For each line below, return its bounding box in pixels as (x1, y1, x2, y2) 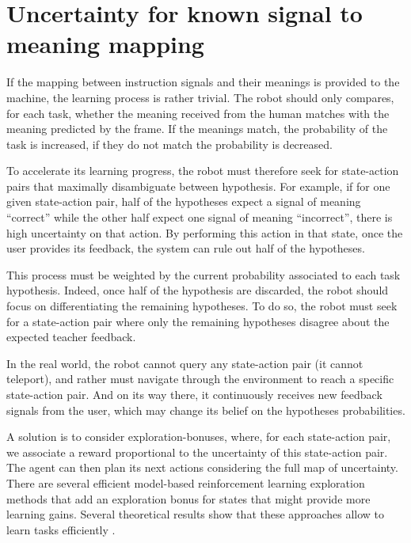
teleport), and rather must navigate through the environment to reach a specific (6, 370, 394, 387)
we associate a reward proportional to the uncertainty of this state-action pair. (6, 443, 388, 460)
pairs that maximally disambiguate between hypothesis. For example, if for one (6, 177, 390, 194)
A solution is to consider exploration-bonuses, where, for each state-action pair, (6, 428, 391, 445)
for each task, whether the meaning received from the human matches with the (6, 104, 390, 121)
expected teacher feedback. (6, 328, 136, 345)
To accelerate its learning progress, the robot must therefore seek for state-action (6, 162, 399, 179)
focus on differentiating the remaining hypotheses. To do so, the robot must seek (6, 298, 398, 314)
